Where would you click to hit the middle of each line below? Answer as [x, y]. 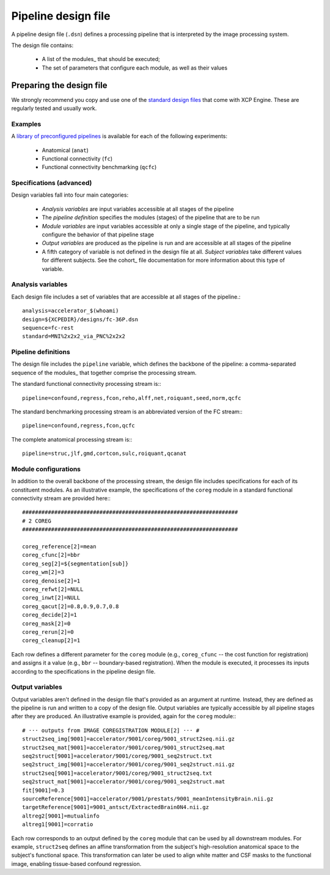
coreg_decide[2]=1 [50, 615]
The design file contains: [42, 45]
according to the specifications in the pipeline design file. [83, 671]
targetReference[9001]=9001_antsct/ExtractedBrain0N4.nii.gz [116, 807]
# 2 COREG [37, 521]
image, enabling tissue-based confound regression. [76, 863]
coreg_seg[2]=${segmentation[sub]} [75, 564]
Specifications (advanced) [52, 183]
